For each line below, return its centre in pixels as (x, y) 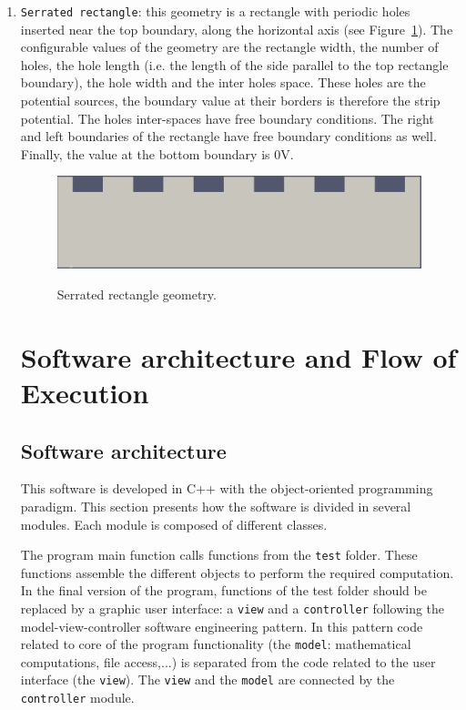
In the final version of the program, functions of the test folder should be (223, 590)
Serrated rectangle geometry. (137, 294)
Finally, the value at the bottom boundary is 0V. (157, 153)
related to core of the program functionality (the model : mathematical (216, 644)
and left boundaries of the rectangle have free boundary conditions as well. (228, 136)
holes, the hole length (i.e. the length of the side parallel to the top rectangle (234, 64)
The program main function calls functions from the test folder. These (219, 555)
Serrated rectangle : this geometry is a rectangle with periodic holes (215, 11)
